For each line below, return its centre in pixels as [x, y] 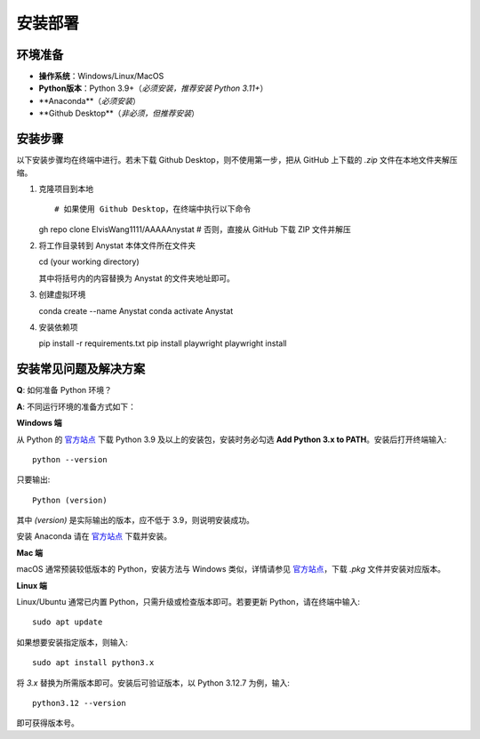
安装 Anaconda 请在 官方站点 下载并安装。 [94, 536]
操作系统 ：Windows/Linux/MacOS [101, 76]
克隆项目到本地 [66, 189]
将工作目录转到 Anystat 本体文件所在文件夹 [117, 245]
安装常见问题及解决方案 [81, 369]
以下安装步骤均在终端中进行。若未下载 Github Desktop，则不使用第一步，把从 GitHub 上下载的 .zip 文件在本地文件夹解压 [237, 160]
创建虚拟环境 [62, 294]
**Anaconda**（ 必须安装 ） [90, 100]
